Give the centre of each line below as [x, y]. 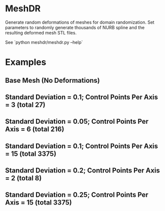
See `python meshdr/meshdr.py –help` [44, 42]
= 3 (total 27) [25, 105]
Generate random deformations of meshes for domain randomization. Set [80, 22]
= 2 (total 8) [23, 178]
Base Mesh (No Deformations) [53, 80]
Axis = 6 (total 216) [35, 129]
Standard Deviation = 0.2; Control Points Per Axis [82, 171]
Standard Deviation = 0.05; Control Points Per [77, 122]
